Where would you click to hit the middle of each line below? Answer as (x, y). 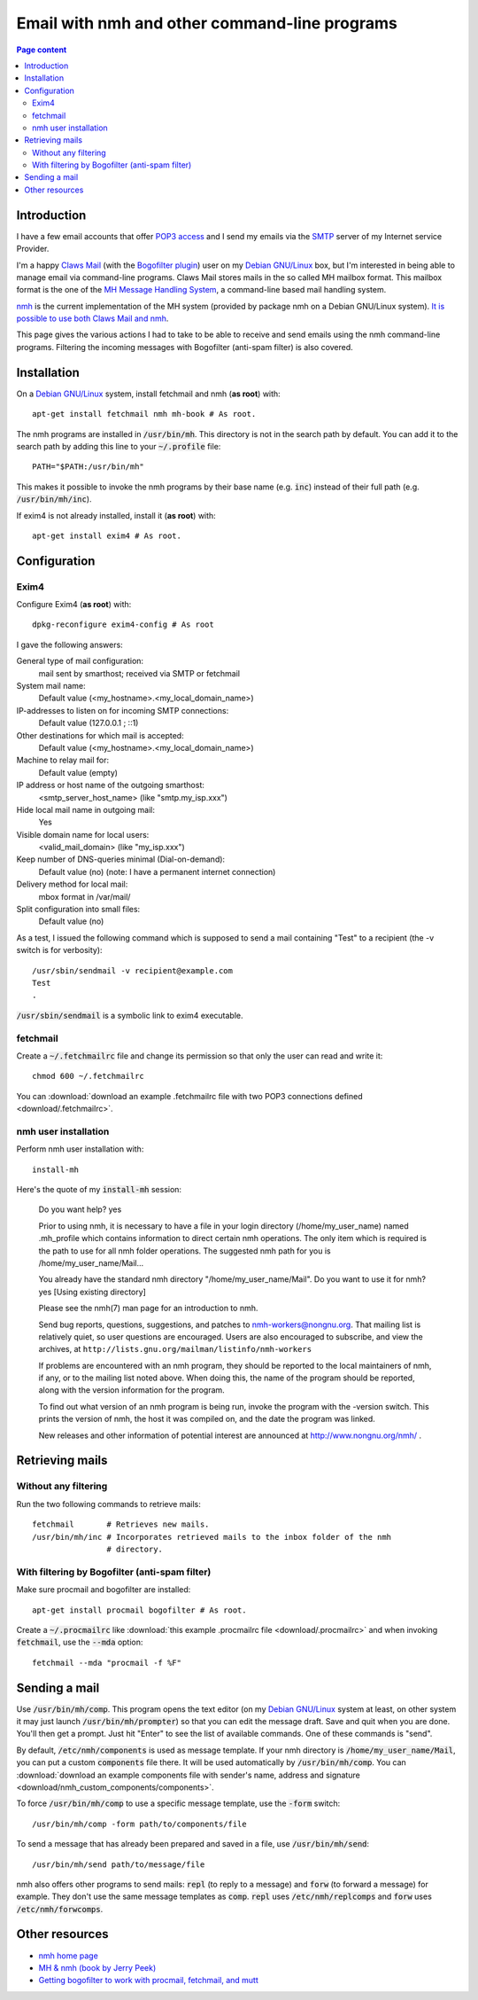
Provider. (33, 249)
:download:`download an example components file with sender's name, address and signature (188, 1775)
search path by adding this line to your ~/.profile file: (119, 446)
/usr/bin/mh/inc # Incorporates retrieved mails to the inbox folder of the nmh (212, 1537)
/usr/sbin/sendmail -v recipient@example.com (133, 970)
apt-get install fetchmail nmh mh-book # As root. (144, 414)
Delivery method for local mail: (72, 884)
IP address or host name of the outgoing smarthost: (111, 785)
